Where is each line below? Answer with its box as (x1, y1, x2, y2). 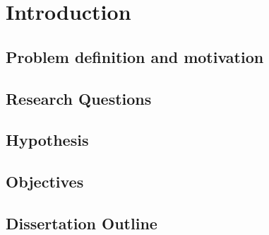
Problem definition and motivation (6, 45, 264, 67)
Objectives (6, 171, 84, 193)
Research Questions (6, 87, 152, 109)
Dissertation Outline (6, 212, 157, 234)
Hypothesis (6, 129, 89, 151)
